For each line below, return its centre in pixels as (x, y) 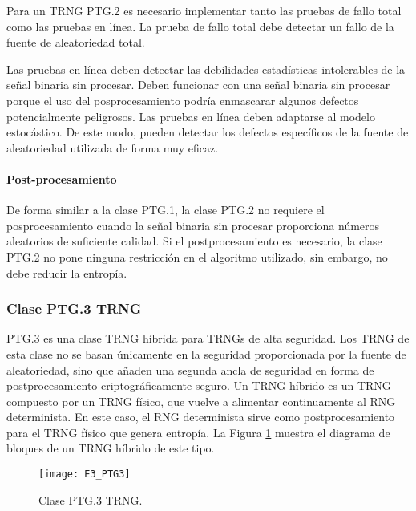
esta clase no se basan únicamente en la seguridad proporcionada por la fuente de (206, 353)
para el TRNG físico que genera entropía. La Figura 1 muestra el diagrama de (198, 432)
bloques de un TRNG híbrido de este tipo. (111, 448)
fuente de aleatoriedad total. (76, 42)
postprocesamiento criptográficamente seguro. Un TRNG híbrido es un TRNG (199, 385)
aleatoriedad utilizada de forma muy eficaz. (113, 147)
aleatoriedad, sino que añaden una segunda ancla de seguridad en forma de (190, 369)
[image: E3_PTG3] (85, 474)
